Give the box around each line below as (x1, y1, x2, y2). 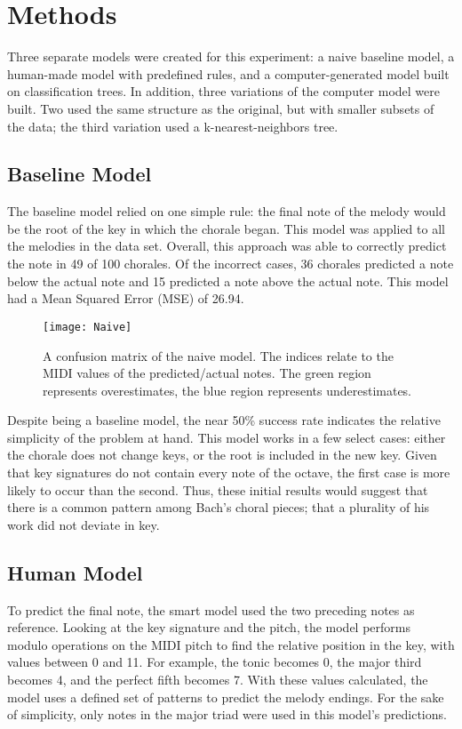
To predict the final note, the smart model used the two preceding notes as (7, 600, 415, 619)
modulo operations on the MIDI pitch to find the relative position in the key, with (7, 635, 455, 653)
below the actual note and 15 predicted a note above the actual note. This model (7, 271, 449, 290)
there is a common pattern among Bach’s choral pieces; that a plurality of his (7, 498, 430, 517)
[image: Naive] (43, 320, 132, 333)
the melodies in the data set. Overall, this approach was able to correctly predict (7, 236, 447, 255)
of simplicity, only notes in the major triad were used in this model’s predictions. (7, 705, 447, 724)
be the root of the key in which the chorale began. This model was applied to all (7, 219, 445, 237)
